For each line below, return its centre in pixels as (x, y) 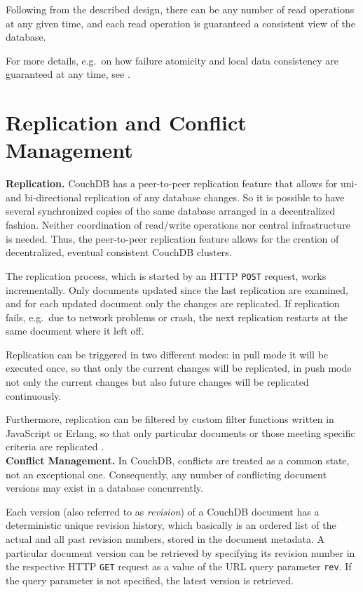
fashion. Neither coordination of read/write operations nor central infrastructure (178, 225)
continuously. (34, 395)
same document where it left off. (75, 331)
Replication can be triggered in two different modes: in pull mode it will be (167, 354)
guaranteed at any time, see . (68, 74)
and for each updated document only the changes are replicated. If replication (173, 303)
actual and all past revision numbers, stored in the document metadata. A (165, 539)
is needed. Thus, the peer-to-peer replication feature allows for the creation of (172, 238)
